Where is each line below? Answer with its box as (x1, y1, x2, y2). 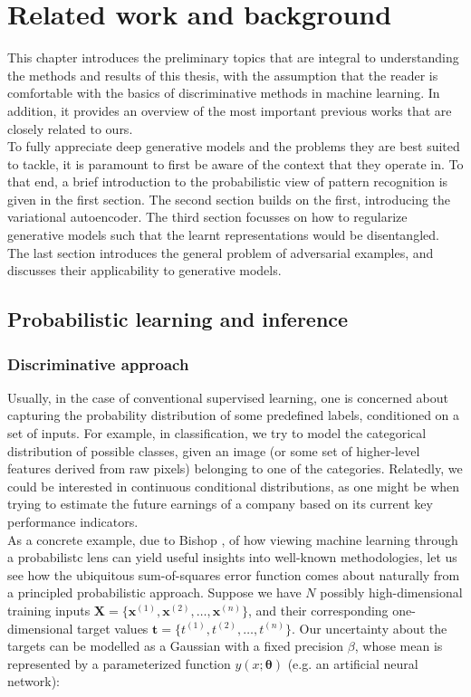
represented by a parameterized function (7, 654, 231, 673)
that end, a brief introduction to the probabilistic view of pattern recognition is (7, 172, 448, 191)
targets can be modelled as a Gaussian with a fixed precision (7, 636, 344, 655)
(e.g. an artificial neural (287, 654, 418, 673)
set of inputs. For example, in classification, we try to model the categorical (7, 424, 427, 443)
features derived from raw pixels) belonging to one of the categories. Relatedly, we (7, 459, 463, 478)
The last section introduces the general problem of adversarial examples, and (7, 243, 434, 262)
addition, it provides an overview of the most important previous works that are (7, 100, 452, 119)
